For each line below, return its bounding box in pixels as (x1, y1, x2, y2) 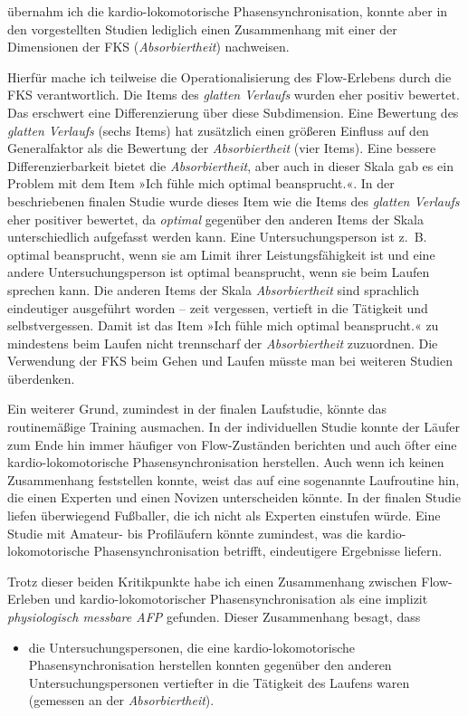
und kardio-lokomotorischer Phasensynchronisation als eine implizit (53, 589, 428, 608)
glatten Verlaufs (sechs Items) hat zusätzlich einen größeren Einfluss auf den (7, 120, 429, 139)
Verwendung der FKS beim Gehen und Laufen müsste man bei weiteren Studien (7, 351, 453, 370)
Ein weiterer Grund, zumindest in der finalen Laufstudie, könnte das (7, 399, 387, 418)
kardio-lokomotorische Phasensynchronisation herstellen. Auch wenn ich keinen (7, 453, 444, 472)
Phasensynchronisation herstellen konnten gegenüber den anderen (28, 655, 392, 674)
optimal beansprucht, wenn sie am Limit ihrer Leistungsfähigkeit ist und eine (7, 244, 435, 263)
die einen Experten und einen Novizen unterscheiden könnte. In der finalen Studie (7, 488, 461, 507)
